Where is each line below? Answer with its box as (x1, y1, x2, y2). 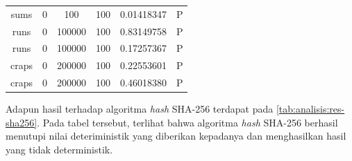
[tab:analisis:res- (276, 102, 345, 116)
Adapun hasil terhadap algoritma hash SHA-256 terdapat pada (6, 102, 274, 116)
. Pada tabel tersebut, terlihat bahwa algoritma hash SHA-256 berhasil (37, 115, 338, 129)
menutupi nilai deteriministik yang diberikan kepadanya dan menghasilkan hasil (6, 129, 346, 143)
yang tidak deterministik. (6, 142, 113, 156)
